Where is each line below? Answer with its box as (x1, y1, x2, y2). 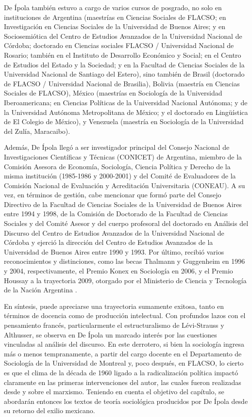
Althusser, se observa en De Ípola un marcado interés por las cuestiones (4, 329, 217, 339)
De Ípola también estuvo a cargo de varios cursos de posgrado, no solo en (4, 2, 222, 12)
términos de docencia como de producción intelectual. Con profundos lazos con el (4, 310, 246, 321)
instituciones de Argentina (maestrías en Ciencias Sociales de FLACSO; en (4, 12, 226, 22)
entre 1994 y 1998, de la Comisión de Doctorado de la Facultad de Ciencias (4, 208, 228, 219)
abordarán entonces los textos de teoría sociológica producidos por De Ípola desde (4, 396, 248, 406)
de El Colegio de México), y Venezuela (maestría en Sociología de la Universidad (4, 116, 244, 127)
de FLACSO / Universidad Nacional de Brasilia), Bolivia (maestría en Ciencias (4, 78, 240, 88)
